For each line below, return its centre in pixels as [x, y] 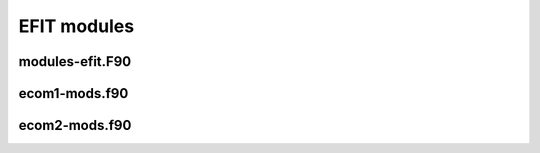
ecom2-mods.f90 [75, 125]
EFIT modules [76, 26]
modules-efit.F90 [75, 61]
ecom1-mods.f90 [73, 93]
